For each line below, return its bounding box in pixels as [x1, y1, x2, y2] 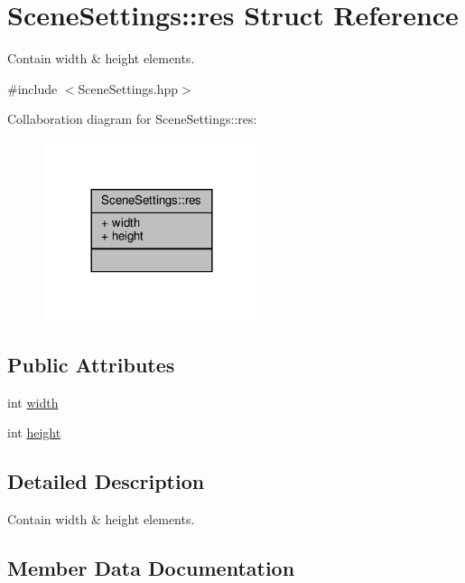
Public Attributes [7, 350, 175, 378]
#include [7, 79, 58, 98]
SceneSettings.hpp [78, 79, 179, 98]
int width [7, 392, 59, 411]
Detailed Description [7, 467, 205, 495]
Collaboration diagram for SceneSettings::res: [7, 109, 257, 128]
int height [7, 423, 61, 442]
